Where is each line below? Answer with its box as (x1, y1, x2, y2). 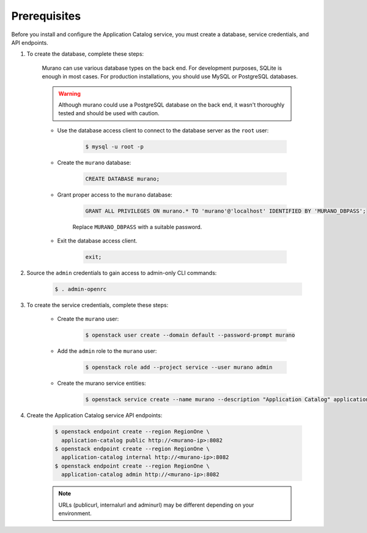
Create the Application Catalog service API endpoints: (26, 412, 163, 419)
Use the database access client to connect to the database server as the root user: (57, 126, 269, 134)
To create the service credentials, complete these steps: (26, 301, 168, 309)
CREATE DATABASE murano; (85, 175, 160, 182)
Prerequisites (11, 9, 81, 23)
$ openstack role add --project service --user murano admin (85, 364, 273, 371)
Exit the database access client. (57, 236, 138, 244)
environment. (58, 509, 92, 517)
